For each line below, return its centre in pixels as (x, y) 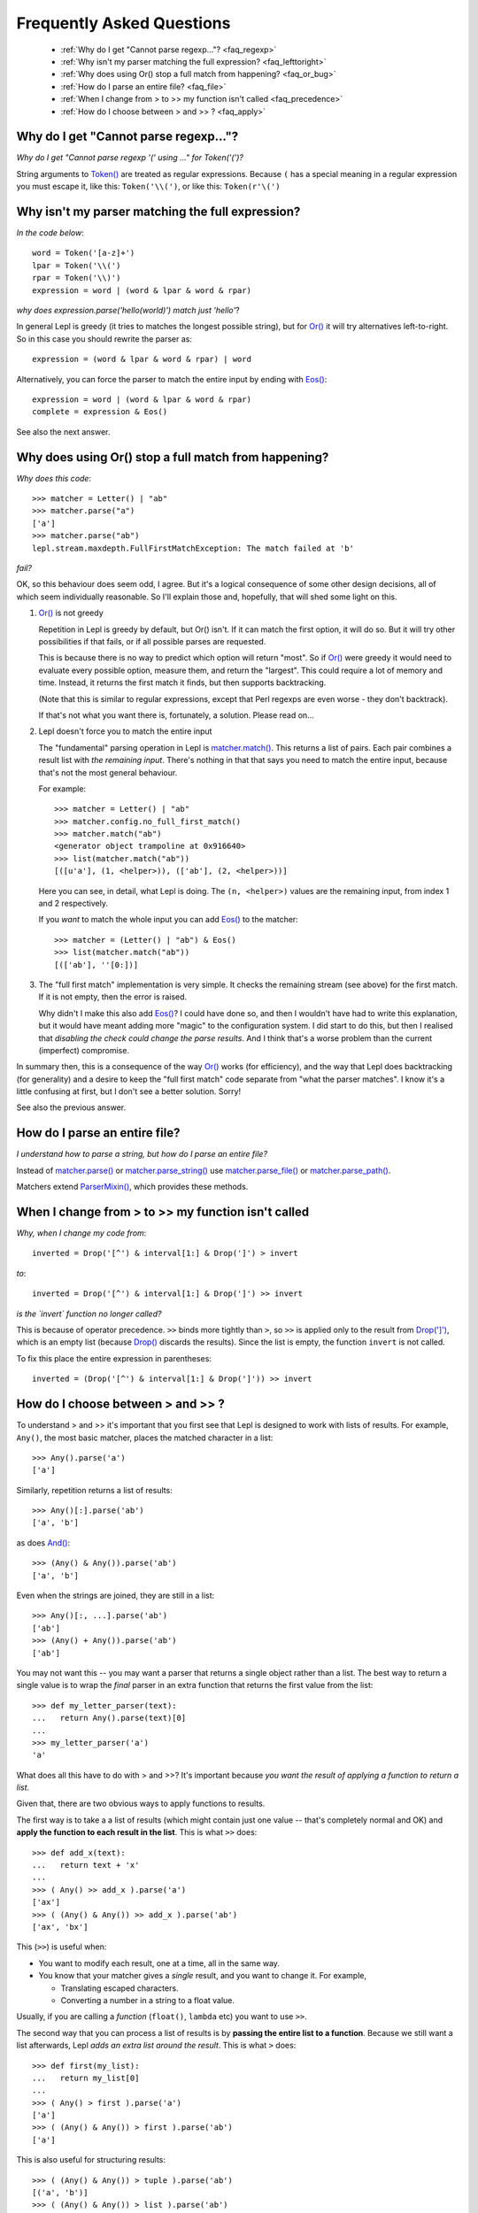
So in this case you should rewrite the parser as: (104, 339)
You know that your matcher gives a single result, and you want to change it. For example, (203, 1976)
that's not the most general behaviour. (108, 772)
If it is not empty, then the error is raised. (113, 997)
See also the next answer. (63, 432)
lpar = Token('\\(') (77, 265)
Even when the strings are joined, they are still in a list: (116, 1596)
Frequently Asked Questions (123, 23)
